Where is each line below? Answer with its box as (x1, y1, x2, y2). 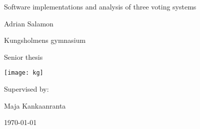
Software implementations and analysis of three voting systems (4, 1, 196, 11)
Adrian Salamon (4, 18, 53, 28)
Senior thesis (4, 51, 43, 62)
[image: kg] (4, 69, 43, 77)
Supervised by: (4, 84, 49, 94)
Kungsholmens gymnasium (4, 35, 86, 45)
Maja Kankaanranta (4, 100, 66, 111)
